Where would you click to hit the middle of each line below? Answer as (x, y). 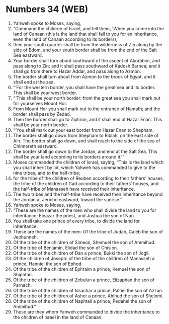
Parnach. (22, 285)
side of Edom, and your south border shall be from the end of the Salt (85, 50)
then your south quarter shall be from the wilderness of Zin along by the (88, 44)
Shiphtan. (23, 274)
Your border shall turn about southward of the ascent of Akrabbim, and (87, 60)
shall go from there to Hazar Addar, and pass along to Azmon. (77, 71)
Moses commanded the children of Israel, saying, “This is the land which (88, 162)
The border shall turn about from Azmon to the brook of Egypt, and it (84, 76)
